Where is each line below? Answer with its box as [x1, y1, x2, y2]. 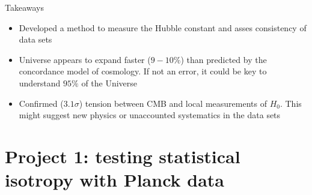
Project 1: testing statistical [5, 143, 240, 168]
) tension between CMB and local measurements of [79, 97, 267, 109]
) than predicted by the [180, 53, 267, 65]
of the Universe [81, 76, 138, 89]
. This [280, 97, 302, 109]
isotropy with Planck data [5, 167, 225, 192]
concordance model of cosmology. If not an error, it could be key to [19, 65, 267, 77]
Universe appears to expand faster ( [19, 53, 151, 65]
